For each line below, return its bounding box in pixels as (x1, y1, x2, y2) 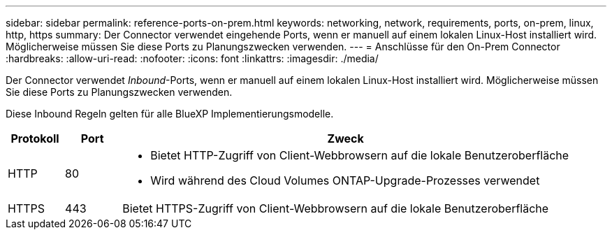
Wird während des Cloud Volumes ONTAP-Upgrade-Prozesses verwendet (150, 173, 540, 187)
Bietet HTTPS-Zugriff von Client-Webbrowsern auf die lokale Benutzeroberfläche (122, 201, 549, 215)
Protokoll (10, 131, 59, 145)
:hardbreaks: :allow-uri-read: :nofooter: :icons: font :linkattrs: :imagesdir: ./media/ (6, 52, 379, 64)
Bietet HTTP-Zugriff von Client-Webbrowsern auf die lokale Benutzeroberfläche (150, 148, 569, 162)
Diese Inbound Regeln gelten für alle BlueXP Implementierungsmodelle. (6, 108, 334, 120)
